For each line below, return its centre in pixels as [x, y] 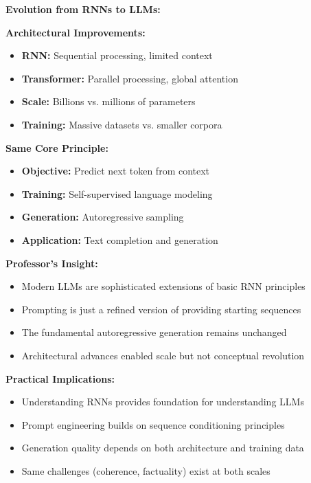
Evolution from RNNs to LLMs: [83, 9]
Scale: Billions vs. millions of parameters [108, 101]
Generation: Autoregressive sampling [103, 217]
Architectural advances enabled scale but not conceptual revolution [163, 355]
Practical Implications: [60, 378]
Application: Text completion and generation [120, 239]
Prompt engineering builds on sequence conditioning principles [153, 424]
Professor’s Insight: [52, 263]
